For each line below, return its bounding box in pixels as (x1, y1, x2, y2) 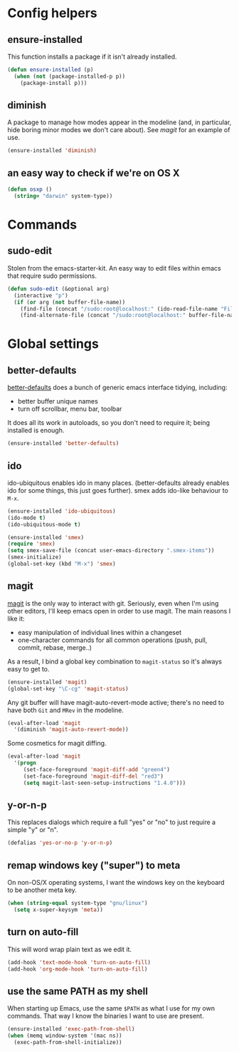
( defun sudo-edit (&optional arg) (7, 285, 110, 292)
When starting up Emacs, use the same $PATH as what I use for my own (7, 1004, 216, 1013)
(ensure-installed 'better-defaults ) (7, 440, 119, 447)
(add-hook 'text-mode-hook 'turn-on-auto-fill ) (7, 958, 152, 966)
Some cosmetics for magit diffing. (7, 739, 107, 748)
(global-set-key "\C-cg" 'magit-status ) (7, 685, 129, 692)
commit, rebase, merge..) (17, 643, 92, 651)
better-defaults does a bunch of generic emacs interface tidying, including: (7, 384, 228, 392)
